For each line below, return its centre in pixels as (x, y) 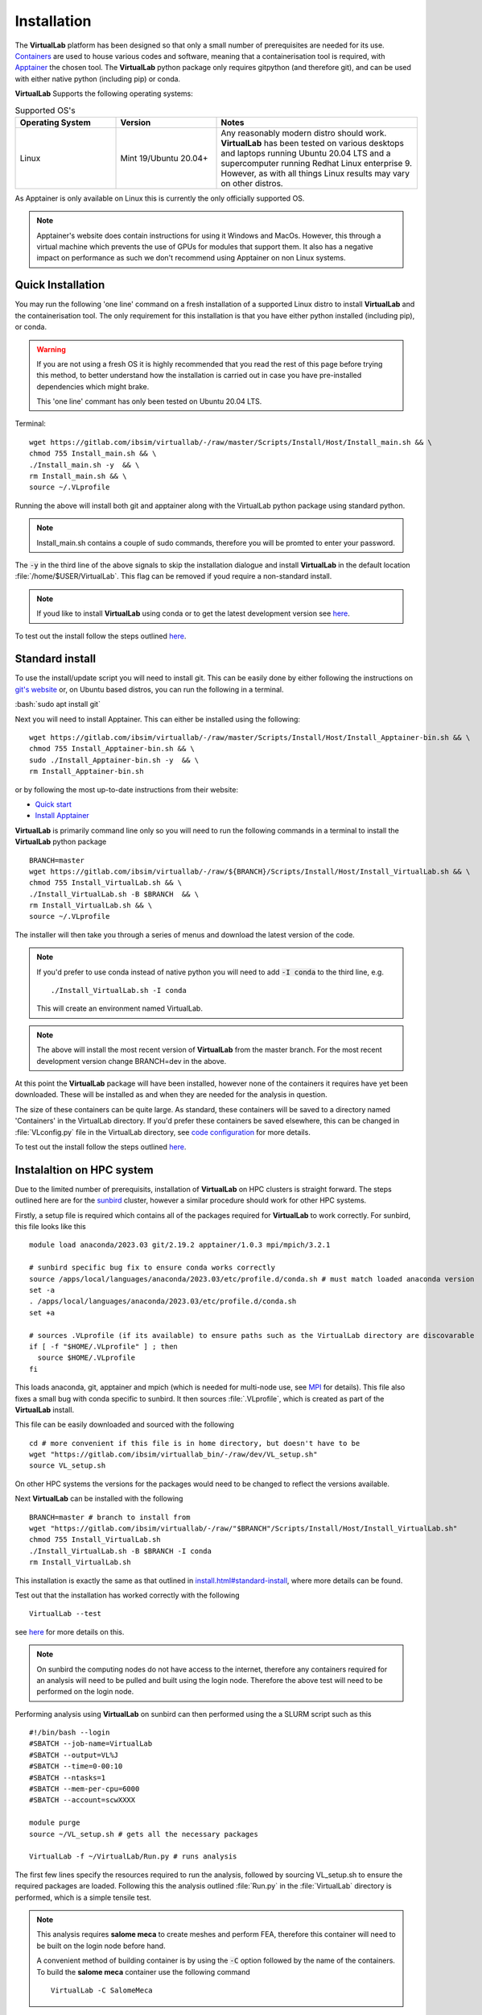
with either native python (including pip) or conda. (98, 79)
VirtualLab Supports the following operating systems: (104, 93)
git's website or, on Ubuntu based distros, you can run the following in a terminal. (149, 689)
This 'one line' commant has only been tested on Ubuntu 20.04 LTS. (149, 401)
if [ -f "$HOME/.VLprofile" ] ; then (104, 1346)
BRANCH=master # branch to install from (110, 1517)
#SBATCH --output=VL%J (74, 1755)
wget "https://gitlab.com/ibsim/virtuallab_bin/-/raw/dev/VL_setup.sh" (173, 1454)
